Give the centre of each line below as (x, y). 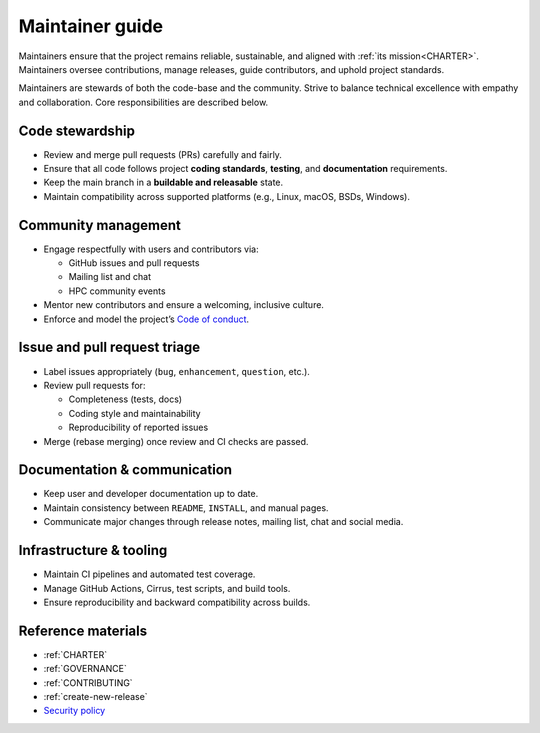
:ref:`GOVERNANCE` (85, 669)
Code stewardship (76, 130)
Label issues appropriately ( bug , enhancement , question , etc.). (176, 371)
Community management (100, 225)
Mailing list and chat (110, 277)
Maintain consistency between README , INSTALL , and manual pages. (186, 507)
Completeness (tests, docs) (125, 399)
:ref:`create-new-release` (96, 696)
